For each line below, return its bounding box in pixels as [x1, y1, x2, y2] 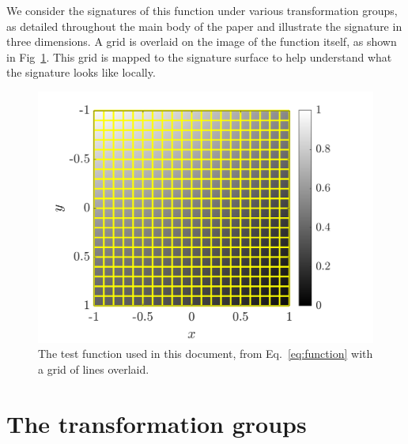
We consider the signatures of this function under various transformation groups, [6, 2, 398, 18]
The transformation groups [6, 407, 307, 439]
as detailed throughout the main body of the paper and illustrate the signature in [6, 17, 402, 34]
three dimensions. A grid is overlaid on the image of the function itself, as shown [6, 33, 397, 50]
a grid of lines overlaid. [38, 360, 149, 377]
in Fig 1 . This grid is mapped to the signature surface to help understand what [6, 48, 392, 65]
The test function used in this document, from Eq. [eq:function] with [38, 345, 373, 362]
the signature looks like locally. [6, 64, 156, 81]
